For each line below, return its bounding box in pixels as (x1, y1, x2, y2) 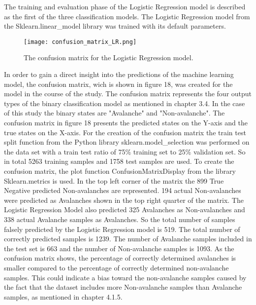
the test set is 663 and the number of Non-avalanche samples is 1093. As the (4, 243, 234, 253)
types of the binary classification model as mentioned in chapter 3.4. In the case (4, 98, 245, 108)
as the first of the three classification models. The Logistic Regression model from (4, 11, 250, 21)
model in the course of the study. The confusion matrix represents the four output (4, 88, 252, 99)
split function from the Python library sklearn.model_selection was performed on (4, 137, 250, 147)
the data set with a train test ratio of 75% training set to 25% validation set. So (4, 146, 246, 156)
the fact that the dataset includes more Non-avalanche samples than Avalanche (4, 282, 242, 292)
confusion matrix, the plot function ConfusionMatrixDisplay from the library (4, 165, 236, 176)
